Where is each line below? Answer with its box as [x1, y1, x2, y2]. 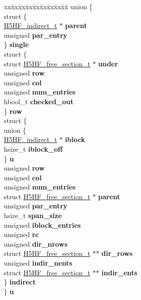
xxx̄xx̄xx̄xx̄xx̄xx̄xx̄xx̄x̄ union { [4, 1, 93, 11]
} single [4, 39, 29, 49]
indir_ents [101, 267, 138, 277]
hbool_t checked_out [4, 96, 73, 106]
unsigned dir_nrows [4, 238, 68, 249]
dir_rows [101, 248, 133, 258]
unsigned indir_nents [4, 258, 72, 268]
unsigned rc [4, 229, 39, 239]
